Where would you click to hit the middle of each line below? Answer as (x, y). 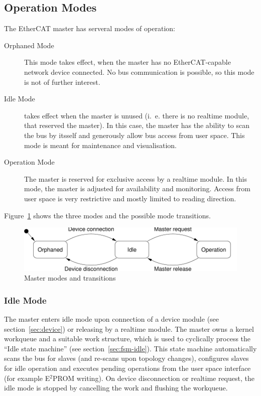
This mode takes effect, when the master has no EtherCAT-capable (127, 62)
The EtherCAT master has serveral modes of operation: (90, 28)
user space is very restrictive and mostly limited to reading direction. (130, 198)
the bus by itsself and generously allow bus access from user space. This (135, 135)
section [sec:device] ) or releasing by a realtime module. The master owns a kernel (129, 328)
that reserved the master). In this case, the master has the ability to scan (137, 125)
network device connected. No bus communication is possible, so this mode (139, 72)
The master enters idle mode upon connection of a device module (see (112, 319)
